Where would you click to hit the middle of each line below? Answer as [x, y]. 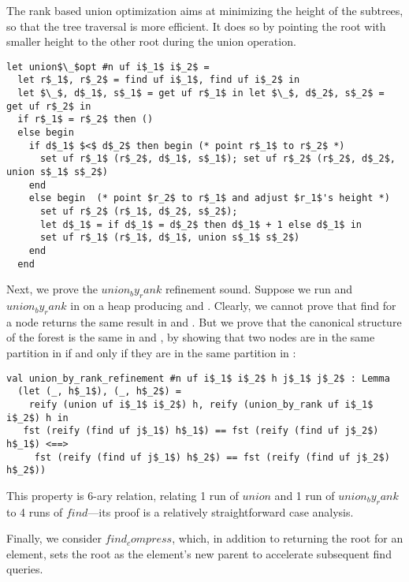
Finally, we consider [54, 538]
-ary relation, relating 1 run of [166, 495]
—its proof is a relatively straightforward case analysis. [221, 511]
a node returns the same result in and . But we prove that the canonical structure [204, 321]
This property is [45, 495]
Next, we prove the [52, 289]
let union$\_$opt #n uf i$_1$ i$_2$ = [108, 67]
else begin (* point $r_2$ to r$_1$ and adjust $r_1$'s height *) [209, 198]
